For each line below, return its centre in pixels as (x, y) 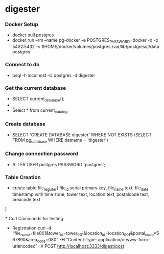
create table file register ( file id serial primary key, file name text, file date (80, 188)
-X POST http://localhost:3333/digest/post (81, 246)
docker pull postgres (33, 35)
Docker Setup (22, 25)
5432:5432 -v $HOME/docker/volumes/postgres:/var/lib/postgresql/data (86, 47)
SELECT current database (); (38, 99)
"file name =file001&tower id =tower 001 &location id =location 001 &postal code (83, 234)
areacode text (26, 199)
